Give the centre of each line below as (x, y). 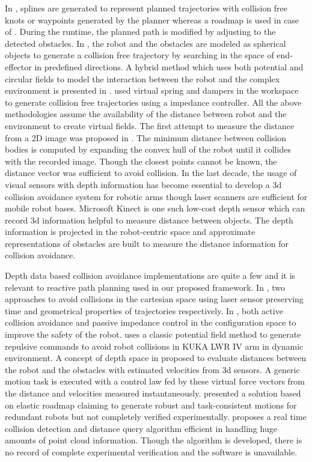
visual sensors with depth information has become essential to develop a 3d (143, 184)
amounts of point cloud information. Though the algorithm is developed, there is (154, 440)
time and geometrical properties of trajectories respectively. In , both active (144, 310)
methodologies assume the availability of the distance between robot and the (146, 114)
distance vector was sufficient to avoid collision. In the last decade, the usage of (151, 173)
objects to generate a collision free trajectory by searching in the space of (139, 55)
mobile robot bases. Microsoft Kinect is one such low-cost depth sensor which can (155, 208)
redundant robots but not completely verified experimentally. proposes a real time (156, 417)
